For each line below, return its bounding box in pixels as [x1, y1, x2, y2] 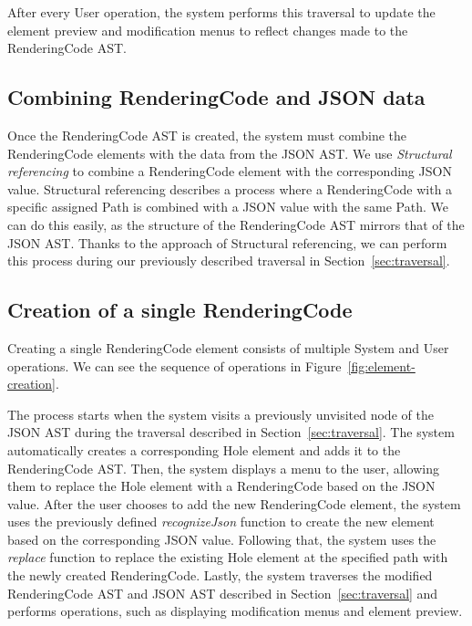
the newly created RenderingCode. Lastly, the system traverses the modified [7, 566, 433, 585]
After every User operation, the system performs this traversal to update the [7, 3, 436, 21]
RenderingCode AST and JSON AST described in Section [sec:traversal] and [7, 583, 438, 602]
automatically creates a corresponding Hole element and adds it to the [7, 440, 401, 459]
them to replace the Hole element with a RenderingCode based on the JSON [7, 476, 436, 496]
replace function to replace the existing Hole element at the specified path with [7, 548, 448, 567]
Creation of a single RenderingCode [7, 296, 353, 324]
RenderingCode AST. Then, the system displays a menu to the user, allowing [7, 458, 439, 477]
